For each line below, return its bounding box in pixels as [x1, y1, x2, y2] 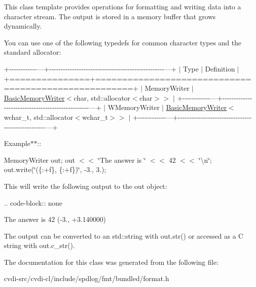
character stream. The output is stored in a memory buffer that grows [4, 11, 216, 21]
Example [4, 138, 31, 148]
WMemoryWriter [108, 102, 160, 112]
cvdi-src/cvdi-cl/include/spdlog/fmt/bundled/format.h [4, 273, 169, 284]
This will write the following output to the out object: [4, 180, 167, 191]
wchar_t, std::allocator [4, 111, 73, 122]
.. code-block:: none [4, 197, 63, 208]
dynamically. [4, 21, 42, 31]
